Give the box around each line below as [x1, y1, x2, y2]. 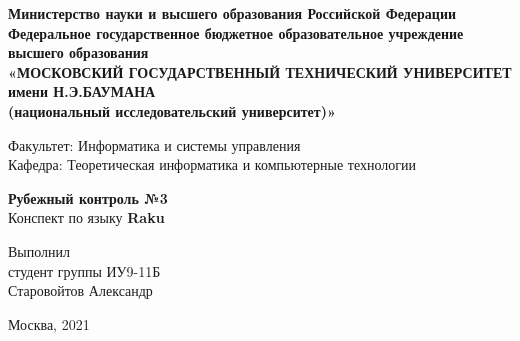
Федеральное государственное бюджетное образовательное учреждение [8, 22, 464, 43]
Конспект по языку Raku [8, 207, 165, 228]
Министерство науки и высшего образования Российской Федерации [8, 3, 457, 23]
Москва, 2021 [8, 313, 90, 334]
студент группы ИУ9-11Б [8, 260, 161, 281]
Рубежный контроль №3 [8, 187, 168, 208]
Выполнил [8, 240, 71, 261]
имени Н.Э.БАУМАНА [8, 81, 156, 102]
